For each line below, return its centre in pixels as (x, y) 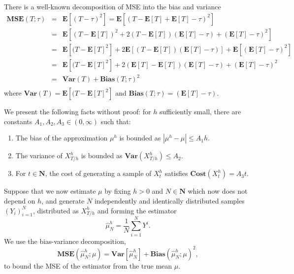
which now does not (218, 191)
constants (18, 121)
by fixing (118, 191)
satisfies (176, 173)
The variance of (39, 155)
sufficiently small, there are (200, 112)
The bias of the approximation (62, 138)
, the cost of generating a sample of (98, 173)
